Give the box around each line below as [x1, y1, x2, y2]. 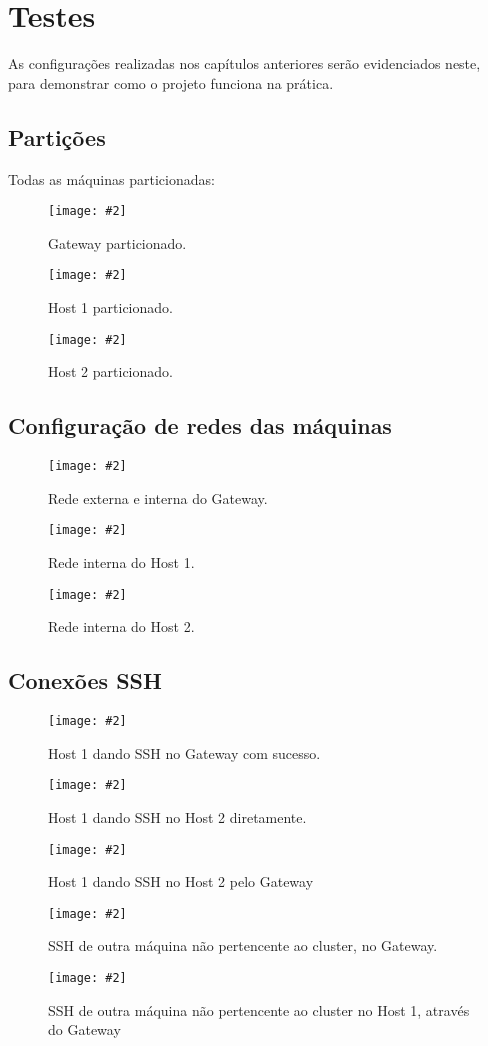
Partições [8, 121, 106, 152]
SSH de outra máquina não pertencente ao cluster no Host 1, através [48, 999, 470, 1020]
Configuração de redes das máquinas [8, 410, 392, 441]
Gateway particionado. [48, 232, 187, 253]
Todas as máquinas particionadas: [8, 168, 215, 189]
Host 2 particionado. [48, 361, 173, 382]
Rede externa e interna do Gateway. [48, 487, 268, 508]
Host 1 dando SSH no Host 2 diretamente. [48, 806, 307, 827]
